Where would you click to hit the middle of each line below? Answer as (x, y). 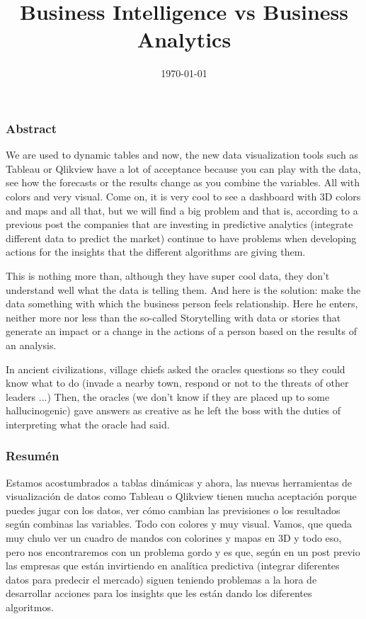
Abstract (31, 128)
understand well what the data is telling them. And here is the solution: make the (183, 289)
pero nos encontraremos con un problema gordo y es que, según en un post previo (183, 551)
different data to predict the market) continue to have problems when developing (181, 238)
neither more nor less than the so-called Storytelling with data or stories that (173, 317)
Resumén (33, 456)
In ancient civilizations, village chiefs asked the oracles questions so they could (176, 369)
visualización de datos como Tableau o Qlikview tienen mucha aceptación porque (181, 496)
